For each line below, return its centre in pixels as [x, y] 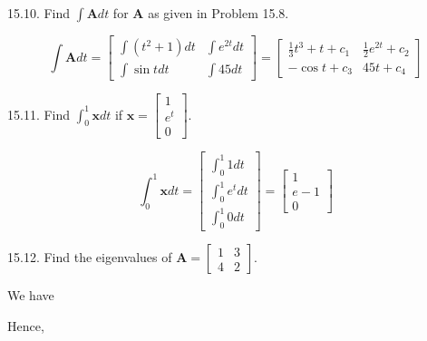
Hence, [26, 325]
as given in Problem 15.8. [218, 13]
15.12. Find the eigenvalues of [90, 257]
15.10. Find [39, 13]
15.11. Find [39, 114]
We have [31, 295]
